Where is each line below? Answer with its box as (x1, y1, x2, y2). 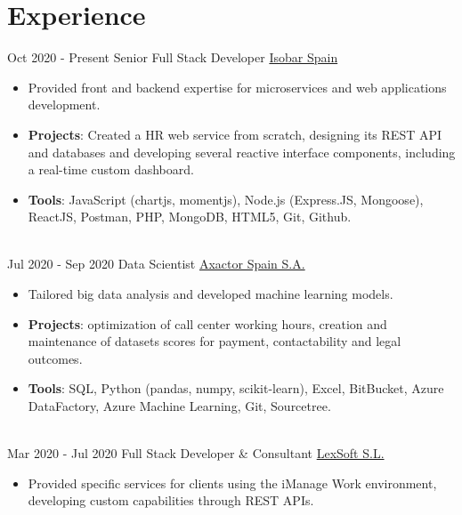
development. (28, 95, 101, 114)
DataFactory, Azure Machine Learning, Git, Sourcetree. (28, 397, 331, 415)
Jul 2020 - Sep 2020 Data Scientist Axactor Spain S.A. (7, 254, 305, 273)
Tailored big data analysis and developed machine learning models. (28, 285, 393, 303)
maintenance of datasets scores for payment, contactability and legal (28, 332, 401, 350)
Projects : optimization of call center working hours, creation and (28, 314, 387, 333)
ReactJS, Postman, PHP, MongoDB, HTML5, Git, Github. (28, 207, 352, 226)
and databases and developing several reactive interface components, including (28, 142, 456, 161)
